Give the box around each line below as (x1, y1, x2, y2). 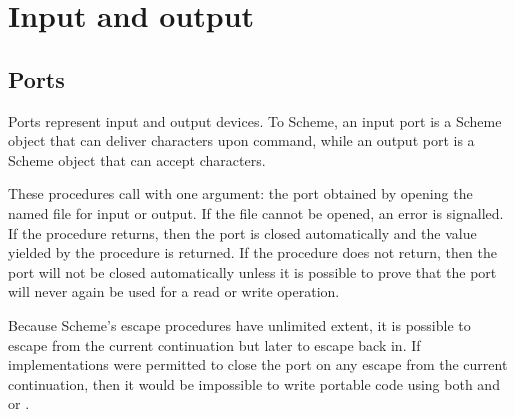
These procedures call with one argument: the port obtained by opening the (8, 183, 473, 204)
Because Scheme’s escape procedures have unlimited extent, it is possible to (8, 314, 471, 335)
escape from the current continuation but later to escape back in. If (8, 334, 421, 355)
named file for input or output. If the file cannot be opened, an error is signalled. (8, 202, 504, 223)
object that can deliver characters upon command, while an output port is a (8, 130, 475, 151)
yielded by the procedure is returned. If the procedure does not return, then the (8, 242, 497, 263)
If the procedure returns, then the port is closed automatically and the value (8, 222, 477, 243)
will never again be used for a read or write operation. (8, 281, 340, 302)
